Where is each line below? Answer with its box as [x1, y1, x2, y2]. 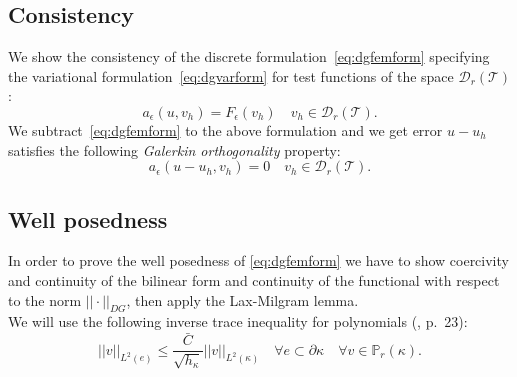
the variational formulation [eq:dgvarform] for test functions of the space [8, 65, 454, 86]
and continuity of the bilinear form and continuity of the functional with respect [8, 269, 500, 290]
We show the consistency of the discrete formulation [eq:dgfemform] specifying [8, 46, 490, 67]
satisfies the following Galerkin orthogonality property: [8, 139, 341, 160]
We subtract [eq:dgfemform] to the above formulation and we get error [8, 119, 443, 140]
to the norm [8, 289, 82, 310]
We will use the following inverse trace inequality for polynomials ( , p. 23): [8, 311, 468, 332]
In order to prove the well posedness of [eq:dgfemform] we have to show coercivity [8, 250, 509, 271]
